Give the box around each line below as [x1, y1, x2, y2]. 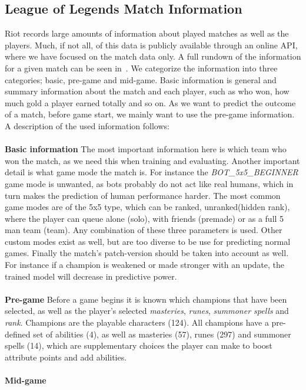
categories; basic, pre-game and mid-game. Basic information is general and [5, 73, 277, 86]
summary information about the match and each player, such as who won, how [5, 85, 290, 97]
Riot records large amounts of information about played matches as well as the [5, 27, 289, 40]
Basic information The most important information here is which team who [5, 143, 287, 155]
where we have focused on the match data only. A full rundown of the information [5, 50, 301, 63]
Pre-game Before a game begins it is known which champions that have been [5, 293, 287, 305]
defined [5, 327, 31, 340]
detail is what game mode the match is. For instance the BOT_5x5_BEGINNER [5, 166, 298, 178]
